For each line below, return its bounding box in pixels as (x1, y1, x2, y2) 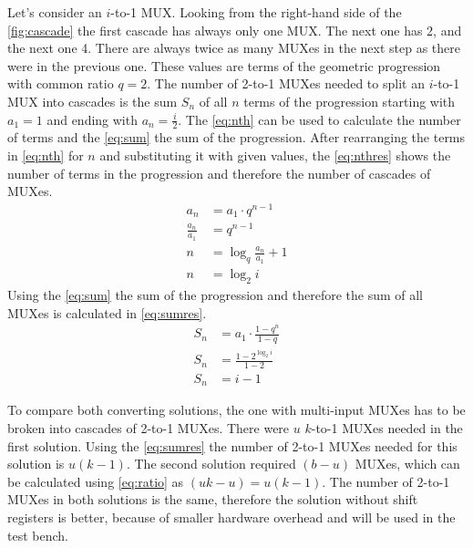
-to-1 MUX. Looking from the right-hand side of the (110, 3, 402, 21)
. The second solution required (126, 454, 296, 473)
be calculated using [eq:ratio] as (7, 471, 184, 491)
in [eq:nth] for (7, 145, 84, 164)
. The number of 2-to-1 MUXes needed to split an (147, 74, 425, 93)
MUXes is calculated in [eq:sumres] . (7, 303, 207, 322)
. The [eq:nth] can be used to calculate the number (178, 109, 461, 129)
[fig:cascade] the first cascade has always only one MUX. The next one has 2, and (7, 20, 462, 39)
